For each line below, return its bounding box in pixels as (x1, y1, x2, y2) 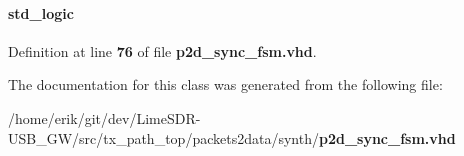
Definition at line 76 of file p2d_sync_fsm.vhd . (8, 40, 317, 61)
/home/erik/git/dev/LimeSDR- (8, 107, 201, 128)
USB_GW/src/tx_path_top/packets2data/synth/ (8, 127, 319, 148)
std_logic (8, 2, 74, 23)
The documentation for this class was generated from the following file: (8, 74, 443, 95)
